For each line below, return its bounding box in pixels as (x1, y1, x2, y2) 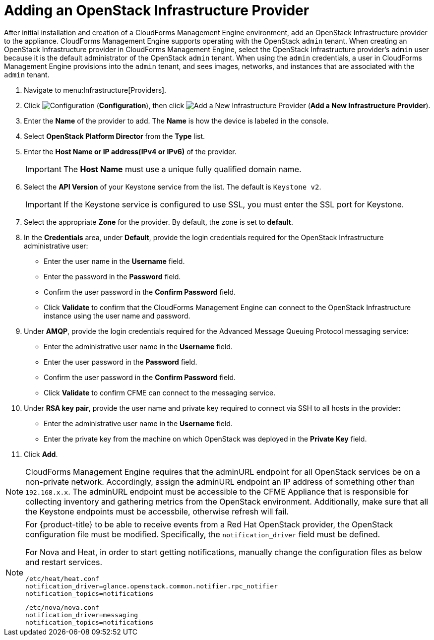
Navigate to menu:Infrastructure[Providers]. (24, 85, 167, 94)
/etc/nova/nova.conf (25, 603, 99, 611)
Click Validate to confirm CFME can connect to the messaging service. (44, 388, 276, 397)
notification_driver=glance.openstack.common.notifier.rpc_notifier (25, 582, 278, 590)
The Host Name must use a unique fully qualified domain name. (63, 164, 302, 174)
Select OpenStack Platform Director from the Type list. (24, 131, 205, 140)
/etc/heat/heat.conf (25, 575, 99, 582)
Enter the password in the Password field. (44, 272, 181, 281)
